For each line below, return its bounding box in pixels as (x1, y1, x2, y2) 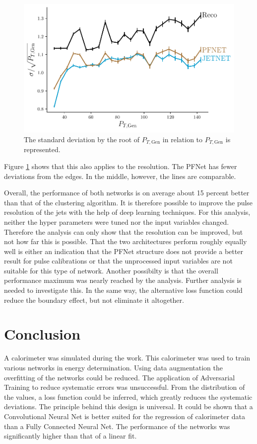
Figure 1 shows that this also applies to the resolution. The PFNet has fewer (4, 161, 237, 171)
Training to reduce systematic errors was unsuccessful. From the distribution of (4, 382, 245, 392)
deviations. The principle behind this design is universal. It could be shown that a (4, 401, 253, 412)
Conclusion (4, 324, 81, 344)
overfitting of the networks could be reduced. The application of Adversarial (4, 372, 235, 382)
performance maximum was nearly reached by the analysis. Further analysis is (4, 275, 242, 285)
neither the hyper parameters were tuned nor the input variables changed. (4, 216, 229, 227)
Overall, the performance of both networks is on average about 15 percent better (4, 187, 250, 198)
